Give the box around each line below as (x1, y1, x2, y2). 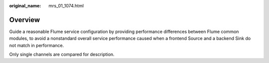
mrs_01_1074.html (48, 3, 84, 8)
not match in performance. (9, 42, 64, 48)
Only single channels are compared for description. (9, 52, 115, 58)
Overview (9, 15, 40, 24)
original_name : (9, 3, 41, 8)
